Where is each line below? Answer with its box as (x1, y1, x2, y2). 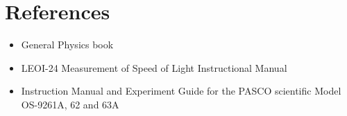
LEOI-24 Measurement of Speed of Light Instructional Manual (21, 60, 287, 75)
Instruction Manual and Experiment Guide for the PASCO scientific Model (21, 84, 341, 98)
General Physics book (21, 37, 114, 52)
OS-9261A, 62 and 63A (21, 97, 119, 111)
